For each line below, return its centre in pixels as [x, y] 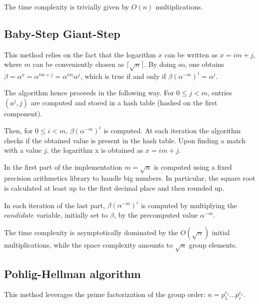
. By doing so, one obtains [184, 64]
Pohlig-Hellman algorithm [72, 273]
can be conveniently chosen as [78, 64]
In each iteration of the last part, [54, 205]
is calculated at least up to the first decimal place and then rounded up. [114, 188]
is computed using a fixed [193, 166]
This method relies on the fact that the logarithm [80, 54]
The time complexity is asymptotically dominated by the [91, 232]
